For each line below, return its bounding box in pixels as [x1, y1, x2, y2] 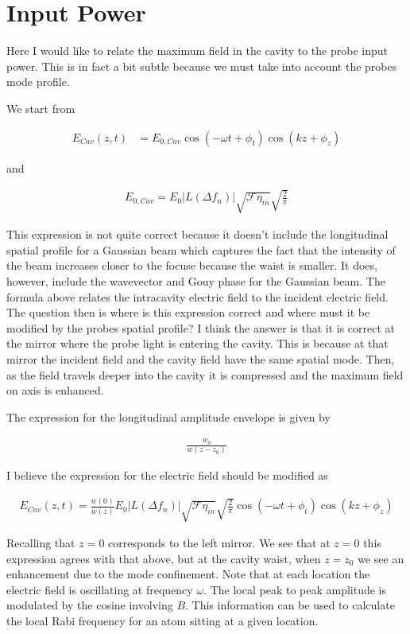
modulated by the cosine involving [6, 597, 173, 613]
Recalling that [6, 535, 75, 551]
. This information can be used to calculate [185, 597, 395, 613]
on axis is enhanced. [6, 382, 104, 399]
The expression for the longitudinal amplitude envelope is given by [6, 408, 331, 425]
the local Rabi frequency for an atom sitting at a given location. [6, 613, 319, 629]
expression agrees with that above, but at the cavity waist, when [6, 550, 321, 566]
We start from [6, 99, 75, 116]
